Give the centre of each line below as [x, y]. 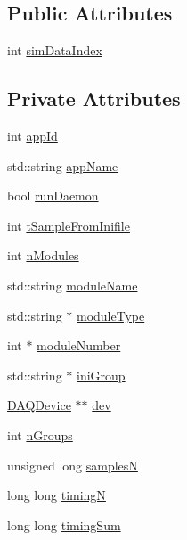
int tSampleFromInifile [69, 225]
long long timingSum [64, 524]
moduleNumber [79, 345]
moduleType [111, 315]
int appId [33, 135]
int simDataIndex [55, 50]
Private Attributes [94, 98]
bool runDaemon [53, 196]
